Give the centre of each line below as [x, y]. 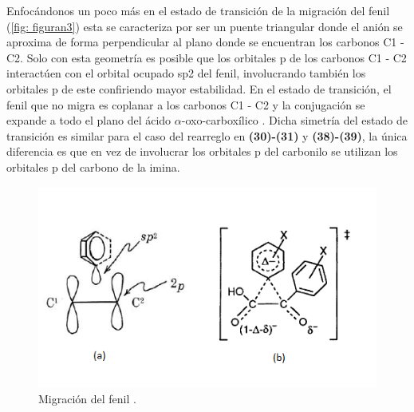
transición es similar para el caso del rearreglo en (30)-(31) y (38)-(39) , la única [207, 135]
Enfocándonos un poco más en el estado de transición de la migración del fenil [198, 10]
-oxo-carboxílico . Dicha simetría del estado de [294, 120]
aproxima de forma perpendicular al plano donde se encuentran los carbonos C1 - [205, 42]
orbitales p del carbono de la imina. [93, 166]
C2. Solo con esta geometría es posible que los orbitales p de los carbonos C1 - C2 [207, 57]
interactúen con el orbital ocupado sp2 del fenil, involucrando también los [186, 73]
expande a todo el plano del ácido [89, 120]
